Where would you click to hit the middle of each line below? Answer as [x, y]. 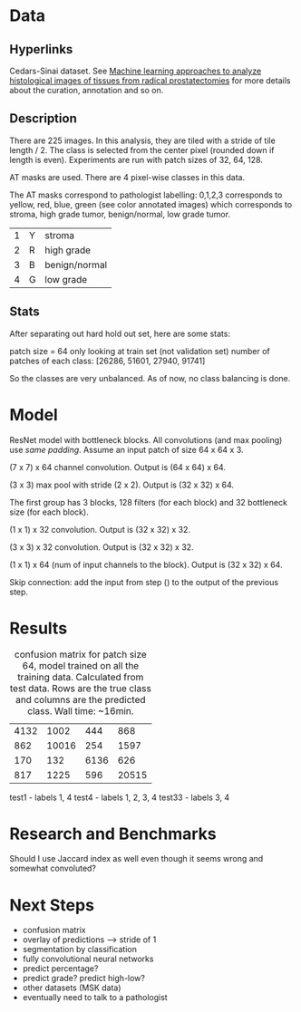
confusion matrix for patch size [80, 654]
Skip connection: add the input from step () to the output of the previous [144, 582]
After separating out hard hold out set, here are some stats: [120, 333]
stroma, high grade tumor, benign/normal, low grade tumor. [120, 214]
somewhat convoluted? [53, 868]
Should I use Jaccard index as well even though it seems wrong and [136, 859]
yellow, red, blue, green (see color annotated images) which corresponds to [151, 204]
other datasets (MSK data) [72, 988]
